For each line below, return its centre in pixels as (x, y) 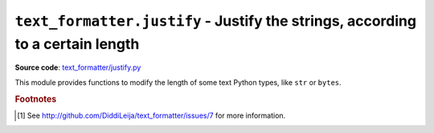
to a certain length (77, 44)
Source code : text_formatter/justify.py (78, 67)
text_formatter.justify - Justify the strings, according (216, 21)
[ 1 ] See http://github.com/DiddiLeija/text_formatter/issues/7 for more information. (151, 115)
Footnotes (36, 99)
